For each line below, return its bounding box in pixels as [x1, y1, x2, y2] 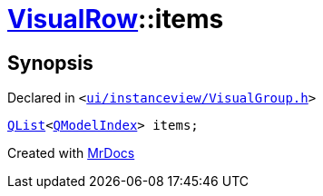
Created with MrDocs [7, 145, 135, 162]
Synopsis [7, 51, 93, 74]
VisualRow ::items [7, 4, 224, 34]
